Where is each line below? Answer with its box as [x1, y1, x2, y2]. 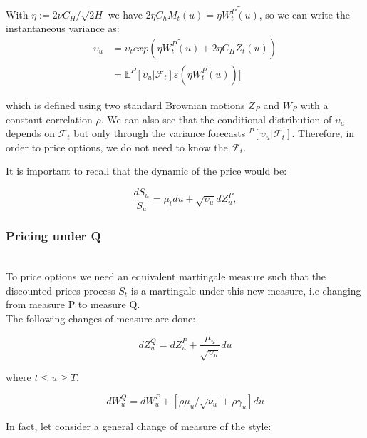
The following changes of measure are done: [6, 311, 196, 326]
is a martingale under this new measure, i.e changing [130, 282, 361, 297]
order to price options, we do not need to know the [6, 139, 228, 154]
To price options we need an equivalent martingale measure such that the [6, 269, 326, 284]
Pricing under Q [6, 227, 101, 245]
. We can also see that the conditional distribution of [100, 111, 332, 126]
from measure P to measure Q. [6, 297, 140, 312]
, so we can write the [259, 6, 351, 21]
